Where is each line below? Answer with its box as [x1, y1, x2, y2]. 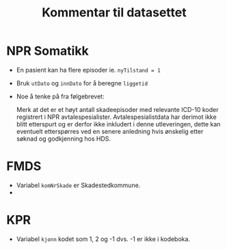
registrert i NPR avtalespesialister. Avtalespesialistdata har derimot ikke [16, 113, 217, 121]
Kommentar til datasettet [42, 5, 187, 20]
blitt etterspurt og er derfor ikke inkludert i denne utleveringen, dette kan [16, 120, 221, 128]
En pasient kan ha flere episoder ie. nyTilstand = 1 [16, 66, 161, 74]
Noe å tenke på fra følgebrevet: [16, 92, 105, 100]
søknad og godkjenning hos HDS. [16, 135, 111, 143]
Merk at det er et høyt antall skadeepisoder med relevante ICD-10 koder [16, 105, 219, 113]
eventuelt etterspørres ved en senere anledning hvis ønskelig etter [16, 127, 204, 135]
